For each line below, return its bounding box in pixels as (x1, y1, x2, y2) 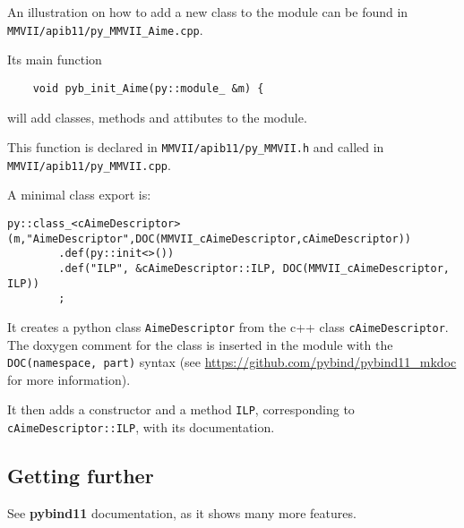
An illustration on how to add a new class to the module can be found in (7, 3, 408, 21)
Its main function (7, 50, 102, 69)
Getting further (7, 462, 154, 490)
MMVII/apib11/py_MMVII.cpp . (7, 155, 171, 174)
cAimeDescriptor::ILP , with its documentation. (7, 418, 275, 437)
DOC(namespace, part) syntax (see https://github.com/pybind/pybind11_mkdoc (7, 353, 457, 371)
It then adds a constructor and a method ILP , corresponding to (7, 400, 355, 419)
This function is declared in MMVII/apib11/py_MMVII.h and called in (7, 138, 384, 157)
